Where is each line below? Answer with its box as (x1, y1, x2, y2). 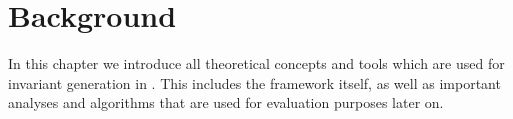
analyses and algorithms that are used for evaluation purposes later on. (8, 92, 444, 113)
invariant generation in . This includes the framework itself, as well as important (8, 72, 501, 93)
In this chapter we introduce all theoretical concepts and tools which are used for (8, 53, 505, 74)
